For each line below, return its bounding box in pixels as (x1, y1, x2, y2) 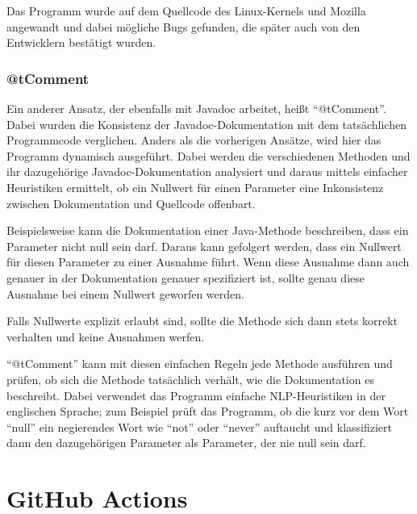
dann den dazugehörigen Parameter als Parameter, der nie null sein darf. (6, 434, 366, 451)
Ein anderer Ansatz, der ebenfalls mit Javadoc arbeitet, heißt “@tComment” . (6, 100, 386, 116)
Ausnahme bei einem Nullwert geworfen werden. (6, 285, 244, 302)
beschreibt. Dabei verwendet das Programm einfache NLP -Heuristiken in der (6, 387, 386, 403)
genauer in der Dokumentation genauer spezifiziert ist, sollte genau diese (6, 269, 365, 286)
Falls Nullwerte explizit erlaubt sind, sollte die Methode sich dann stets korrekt (6, 312, 398, 329)
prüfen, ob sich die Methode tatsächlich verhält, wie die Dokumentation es (6, 370, 374, 387)
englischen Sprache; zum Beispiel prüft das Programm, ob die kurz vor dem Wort (6, 403, 409, 420)
